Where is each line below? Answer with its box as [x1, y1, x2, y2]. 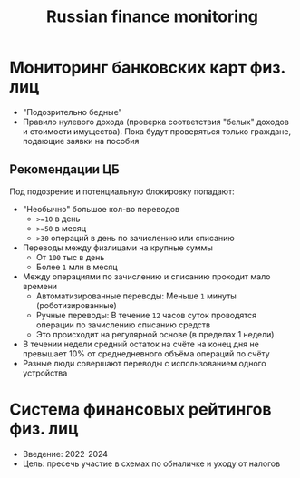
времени [22, 280, 57, 291]
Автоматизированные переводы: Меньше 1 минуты [35, 290, 237, 301]
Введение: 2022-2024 [22, 448, 109, 459]
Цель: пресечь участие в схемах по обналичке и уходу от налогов [22, 458, 281, 469]
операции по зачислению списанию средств [35, 319, 211, 330]
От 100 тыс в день [35, 251, 105, 262]
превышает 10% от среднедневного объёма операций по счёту [22, 347, 270, 359]
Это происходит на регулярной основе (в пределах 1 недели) [35, 328, 275, 339]
